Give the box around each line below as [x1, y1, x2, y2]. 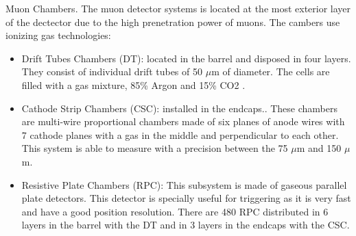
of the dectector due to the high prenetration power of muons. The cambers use [5, 14, 340, 29]
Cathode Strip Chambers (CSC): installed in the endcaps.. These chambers [21, 101, 337, 115]
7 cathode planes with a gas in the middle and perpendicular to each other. [21, 127, 339, 142]
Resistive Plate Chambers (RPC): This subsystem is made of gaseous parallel [21, 177, 347, 192]
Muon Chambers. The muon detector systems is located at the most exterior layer [5, 1, 351, 15]
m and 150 [296, 141, 342, 155]
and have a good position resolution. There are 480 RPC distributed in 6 [21, 204, 329, 218]
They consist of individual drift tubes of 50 [21, 64, 202, 79]
